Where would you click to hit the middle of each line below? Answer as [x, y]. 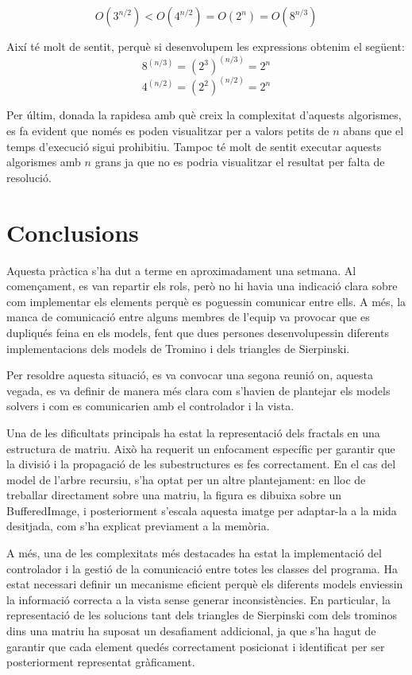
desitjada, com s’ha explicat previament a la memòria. [138, 526]
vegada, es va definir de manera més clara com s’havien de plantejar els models [198, 390]
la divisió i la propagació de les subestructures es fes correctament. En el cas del [201, 464]
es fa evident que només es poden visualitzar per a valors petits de [168, 131]
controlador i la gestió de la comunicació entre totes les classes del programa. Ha [202, 568]
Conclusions [73, 232]
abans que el [373, 131]
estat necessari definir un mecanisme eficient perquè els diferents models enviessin [205, 584]
